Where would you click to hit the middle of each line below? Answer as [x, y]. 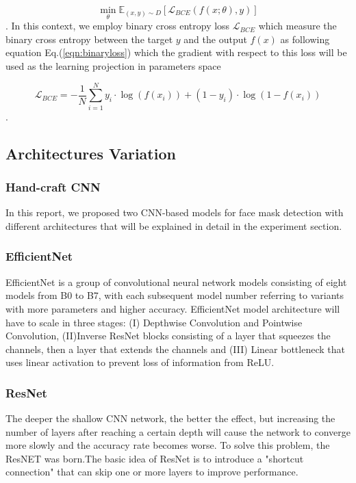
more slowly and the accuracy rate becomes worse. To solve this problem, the [168, 445]
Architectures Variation [91, 153]
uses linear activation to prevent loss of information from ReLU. [140, 362]
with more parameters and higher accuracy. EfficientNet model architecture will [173, 308]
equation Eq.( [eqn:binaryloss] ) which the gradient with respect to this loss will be [176, 52]
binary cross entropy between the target [89, 39]
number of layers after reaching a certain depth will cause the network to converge [178, 431]
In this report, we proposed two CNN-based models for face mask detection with [175, 212]
